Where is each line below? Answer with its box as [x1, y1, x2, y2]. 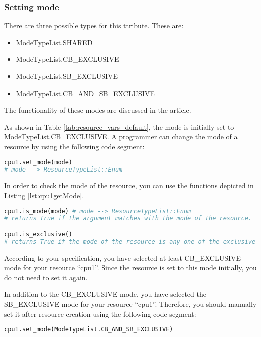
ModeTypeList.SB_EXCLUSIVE [16, 71, 118, 81]
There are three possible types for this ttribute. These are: [4, 20, 184, 31]
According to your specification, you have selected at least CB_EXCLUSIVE [4, 252, 241, 263]
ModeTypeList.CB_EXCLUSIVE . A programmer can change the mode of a [4, 131, 238, 142]
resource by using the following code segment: [4, 141, 145, 151]
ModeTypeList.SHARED [16, 37, 93, 47]
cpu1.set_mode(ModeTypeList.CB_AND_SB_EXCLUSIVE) [4, 326, 173, 333]
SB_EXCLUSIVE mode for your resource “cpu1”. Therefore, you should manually [4, 299, 257, 309]
